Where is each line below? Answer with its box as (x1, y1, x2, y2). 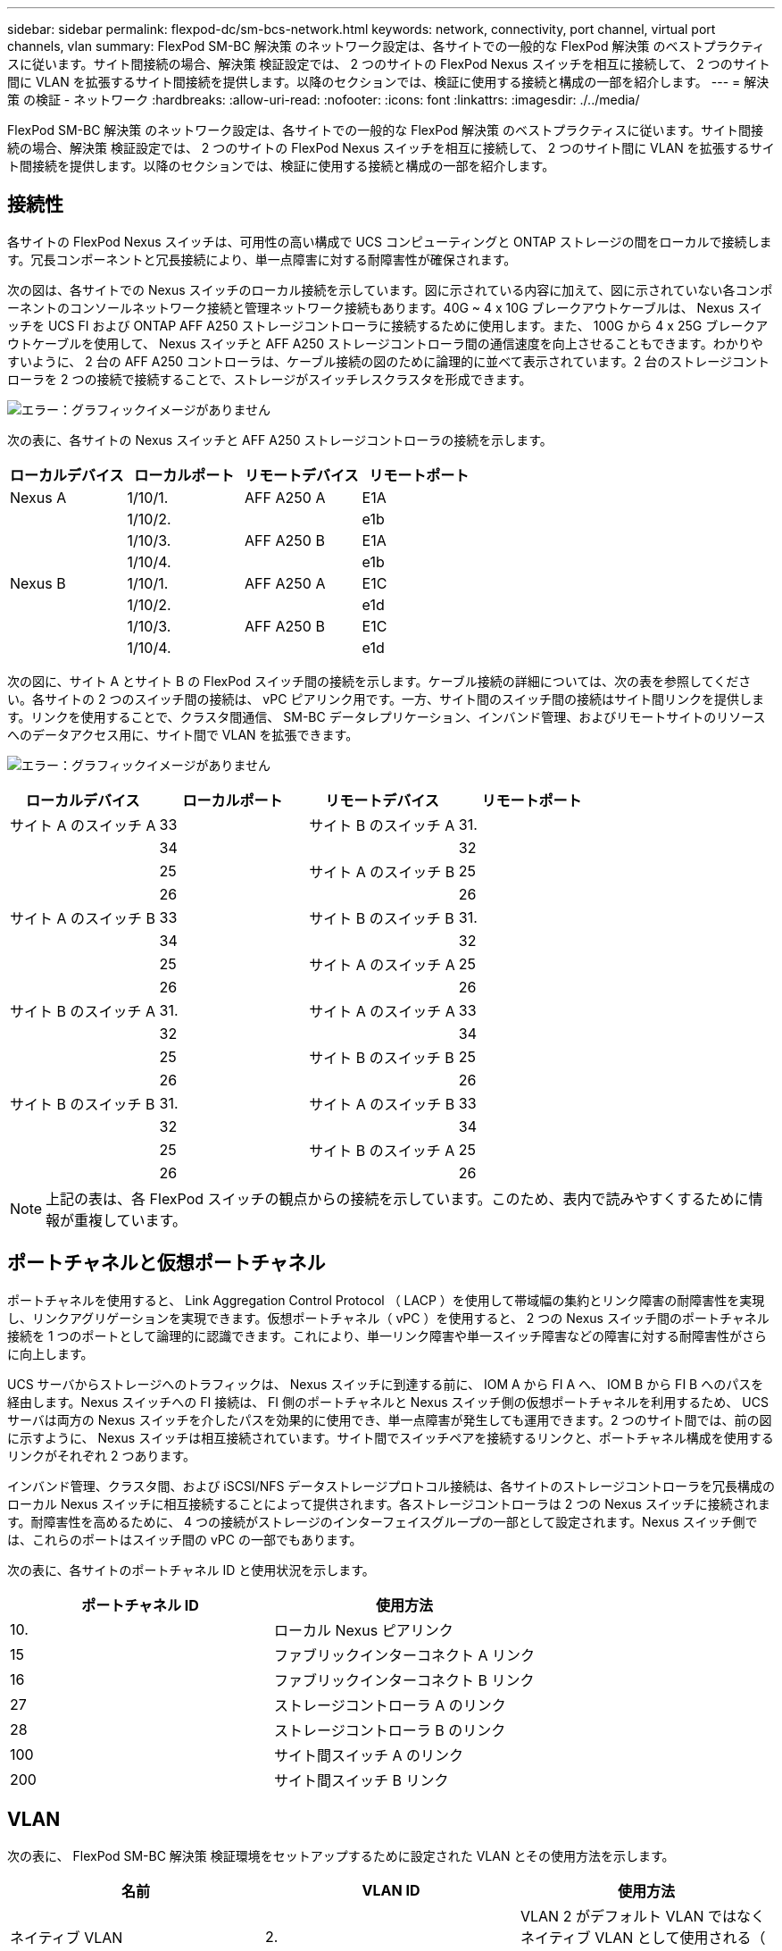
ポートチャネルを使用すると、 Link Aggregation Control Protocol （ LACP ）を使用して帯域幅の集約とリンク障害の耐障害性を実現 (7, 1292, 765, 1308)
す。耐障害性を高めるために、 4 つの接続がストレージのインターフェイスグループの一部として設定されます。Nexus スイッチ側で (7, 1513, 758, 1529)
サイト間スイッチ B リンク (274, 1771, 449, 1789)
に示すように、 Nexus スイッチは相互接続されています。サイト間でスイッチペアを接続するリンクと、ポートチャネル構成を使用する (7, 1429, 774, 1445)
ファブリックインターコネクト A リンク (274, 1645, 536, 1664)
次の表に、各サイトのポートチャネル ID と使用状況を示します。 (7, 1562, 375, 1578)
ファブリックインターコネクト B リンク (274, 1670, 535, 1689)
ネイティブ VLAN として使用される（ (520, 1928, 766, 1947)
